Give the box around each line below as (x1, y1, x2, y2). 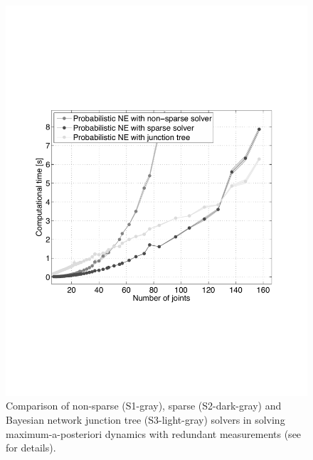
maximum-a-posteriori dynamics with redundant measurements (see (6, 426, 302, 441)
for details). (6, 440, 56, 455)
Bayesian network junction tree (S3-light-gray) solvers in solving (6, 412, 285, 427)
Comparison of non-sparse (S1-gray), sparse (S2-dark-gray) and (6, 398, 282, 413)
